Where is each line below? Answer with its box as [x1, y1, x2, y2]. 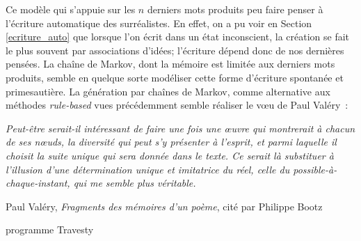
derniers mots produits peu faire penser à [147, 2, 323, 16]
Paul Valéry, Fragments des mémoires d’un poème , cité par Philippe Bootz [6, 199, 323, 213]
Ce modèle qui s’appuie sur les [6, 2, 136, 16]
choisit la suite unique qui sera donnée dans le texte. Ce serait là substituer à [6, 148, 334, 162]
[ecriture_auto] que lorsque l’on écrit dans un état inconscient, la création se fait [6, 29, 350, 44]
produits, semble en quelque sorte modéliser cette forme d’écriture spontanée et [6, 70, 344, 84]
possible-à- [293, 162, 337, 176]
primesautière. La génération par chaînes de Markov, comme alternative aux [6, 84, 330, 98]
